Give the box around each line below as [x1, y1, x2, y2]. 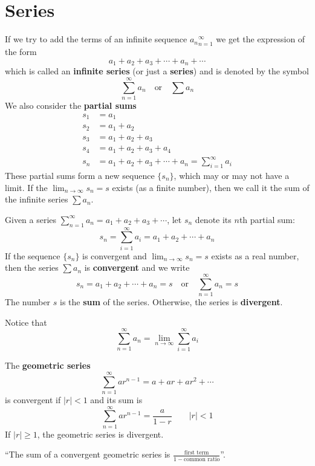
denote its [195, 213, 232, 225]
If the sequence [5, 249, 60, 262]
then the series [5, 261, 59, 274]
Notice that [5, 316, 47, 328]
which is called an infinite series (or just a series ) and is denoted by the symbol [5, 65, 309, 77]
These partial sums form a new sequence [5, 169, 155, 181]
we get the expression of [216, 33, 305, 45]
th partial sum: [239, 213, 295, 225]
